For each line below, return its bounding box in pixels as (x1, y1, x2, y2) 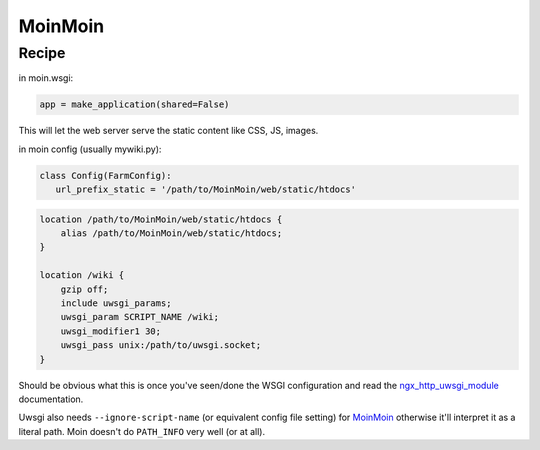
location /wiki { (39, 270, 125, 281)
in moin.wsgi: (18, 72, 74, 84)
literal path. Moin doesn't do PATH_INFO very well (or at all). (18, 425, 265, 437)
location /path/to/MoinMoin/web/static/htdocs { (39, 213, 283, 225)
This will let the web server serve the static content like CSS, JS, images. (18, 125, 319, 137)
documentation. (18, 393, 84, 405)
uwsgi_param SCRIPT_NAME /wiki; (60, 311, 220, 323)
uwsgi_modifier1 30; (60, 325, 162, 337)
